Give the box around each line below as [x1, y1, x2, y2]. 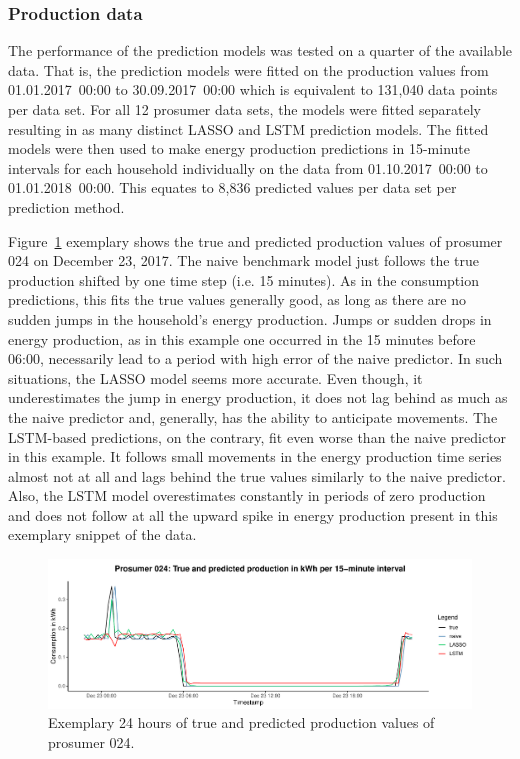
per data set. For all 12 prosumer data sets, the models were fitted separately [8, 99, 481, 119]
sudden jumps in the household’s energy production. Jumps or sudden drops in [8, 308, 492, 329]
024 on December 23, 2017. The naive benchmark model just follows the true [8, 250, 479, 271]
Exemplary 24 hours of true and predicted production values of [48, 712, 435, 733]
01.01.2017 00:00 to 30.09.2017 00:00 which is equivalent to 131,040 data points [8, 79, 498, 100]
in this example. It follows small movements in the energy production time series [8, 446, 502, 467]
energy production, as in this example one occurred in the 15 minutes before [8, 328, 476, 349]
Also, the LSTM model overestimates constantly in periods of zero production [8, 485, 486, 506]
